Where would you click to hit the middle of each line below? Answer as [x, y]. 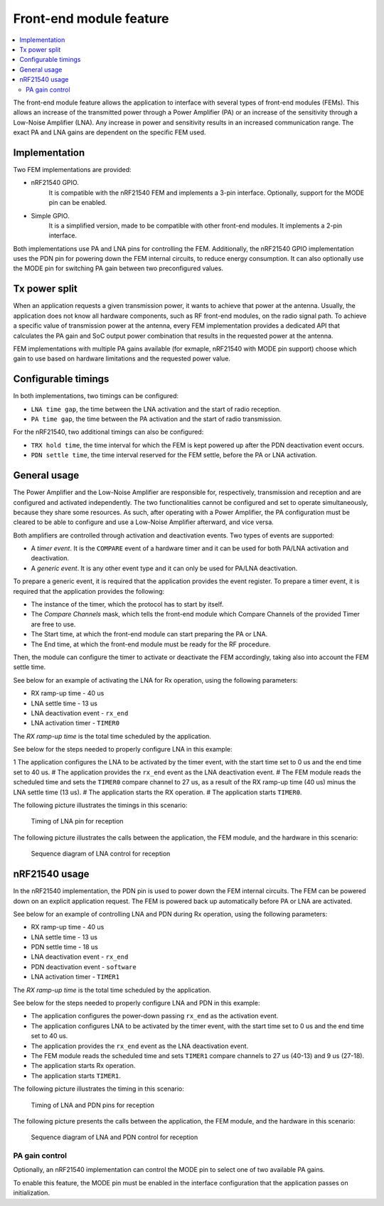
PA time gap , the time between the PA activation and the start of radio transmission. [156, 419]
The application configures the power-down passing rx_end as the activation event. [155, 1016]
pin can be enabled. [78, 203]
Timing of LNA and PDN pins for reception [93, 1105]
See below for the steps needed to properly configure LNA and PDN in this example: [137, 1003]
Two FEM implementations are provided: [72, 169]
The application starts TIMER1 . [76, 1076]
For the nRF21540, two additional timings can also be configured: [108, 432]
